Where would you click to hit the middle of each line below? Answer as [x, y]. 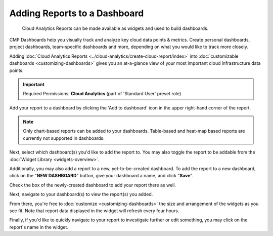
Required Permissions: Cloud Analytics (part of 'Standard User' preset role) [102, 94]
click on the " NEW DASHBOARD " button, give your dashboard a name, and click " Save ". [101, 176]
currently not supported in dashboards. [64, 138]
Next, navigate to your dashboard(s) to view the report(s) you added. [81, 194]
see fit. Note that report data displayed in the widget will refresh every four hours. [94, 211]
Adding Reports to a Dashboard [77, 13]
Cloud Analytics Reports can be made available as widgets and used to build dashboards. [115, 28]
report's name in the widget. [39, 227]
